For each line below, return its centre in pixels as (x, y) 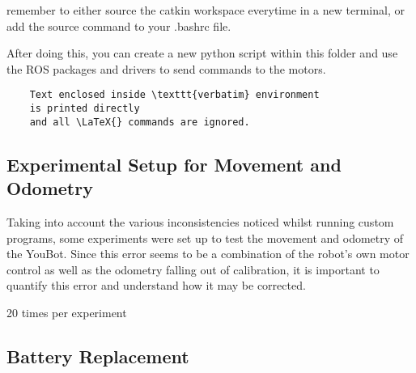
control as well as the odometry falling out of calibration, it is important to (193, 269)
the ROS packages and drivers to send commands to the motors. (166, 68)
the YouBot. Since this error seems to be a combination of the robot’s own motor (208, 254)
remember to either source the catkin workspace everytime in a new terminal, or (206, 10)
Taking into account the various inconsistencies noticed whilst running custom (200, 221)
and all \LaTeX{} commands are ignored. (140, 122)
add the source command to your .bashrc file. (119, 25)
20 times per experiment (67, 312)
